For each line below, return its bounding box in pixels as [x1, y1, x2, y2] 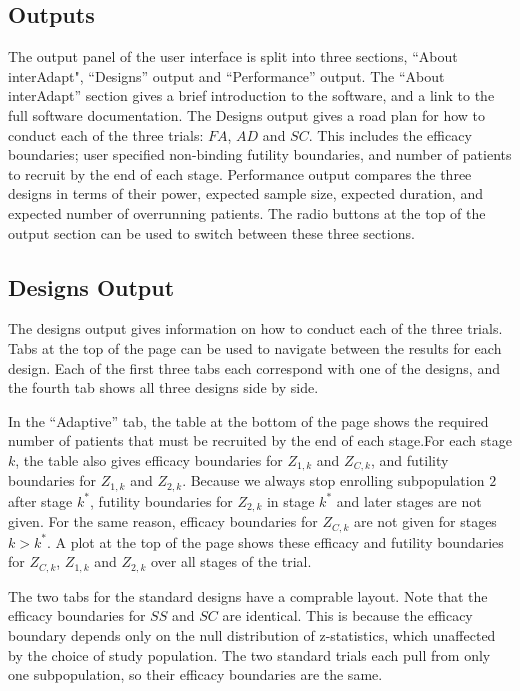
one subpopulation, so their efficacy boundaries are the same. [8, 664, 383, 685]
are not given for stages [353, 511, 497, 532]
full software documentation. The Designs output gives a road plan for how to [8, 104, 486, 125]
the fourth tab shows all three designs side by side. [8, 377, 319, 398]
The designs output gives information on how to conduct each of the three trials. [8, 318, 503, 339]
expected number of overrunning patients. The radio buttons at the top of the [8, 202, 486, 223]
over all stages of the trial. [150, 551, 312, 572]
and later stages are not [336, 490, 482, 511]
